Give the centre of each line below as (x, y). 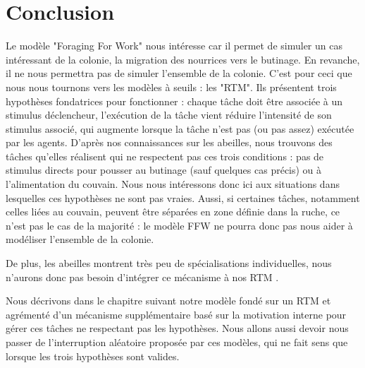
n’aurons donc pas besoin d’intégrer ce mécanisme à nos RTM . (142, 277)
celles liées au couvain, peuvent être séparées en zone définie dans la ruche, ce (173, 212)
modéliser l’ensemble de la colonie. (80, 239)
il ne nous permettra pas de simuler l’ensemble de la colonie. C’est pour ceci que (179, 73)
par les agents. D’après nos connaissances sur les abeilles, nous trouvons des (169, 142)
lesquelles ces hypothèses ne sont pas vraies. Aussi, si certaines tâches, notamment (183, 197)
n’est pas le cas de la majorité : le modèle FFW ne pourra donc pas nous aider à (179, 225)
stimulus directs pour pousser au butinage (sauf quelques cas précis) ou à (164, 170)
